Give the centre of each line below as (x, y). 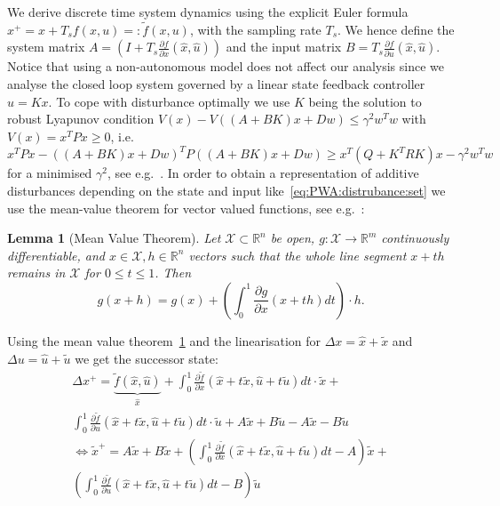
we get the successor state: (147, 358)
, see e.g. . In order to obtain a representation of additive (263, 173)
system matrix (46, 47)
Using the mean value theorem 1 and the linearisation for (164, 340)
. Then (173, 273)
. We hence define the (396, 29)
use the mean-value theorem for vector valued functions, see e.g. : (186, 208)
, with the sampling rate (255, 29)
